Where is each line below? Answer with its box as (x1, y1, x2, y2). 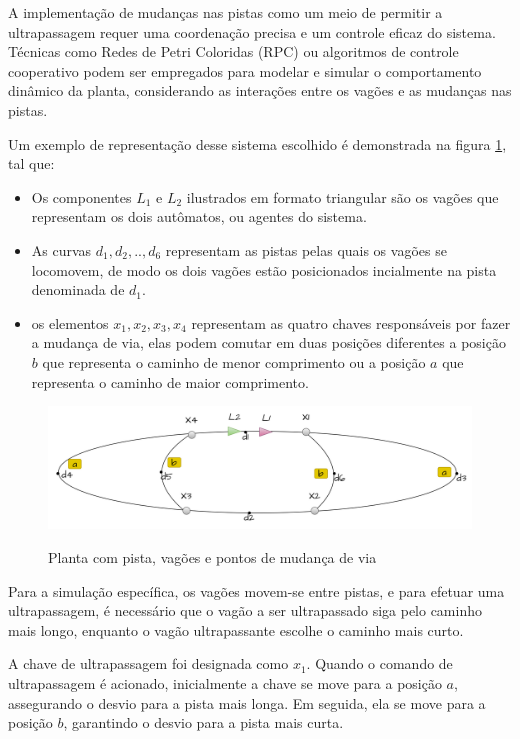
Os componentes (31, 186, 132, 207)
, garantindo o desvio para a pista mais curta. (63, 712, 344, 733)
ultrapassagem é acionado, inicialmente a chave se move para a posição (8, 673, 442, 694)
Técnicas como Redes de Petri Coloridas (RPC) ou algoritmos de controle (8, 41, 459, 62)
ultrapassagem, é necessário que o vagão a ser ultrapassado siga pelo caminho (8, 600, 482, 621)
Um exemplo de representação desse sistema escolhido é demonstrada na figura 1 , (8, 133, 507, 154)
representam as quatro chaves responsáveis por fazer (191, 312, 511, 333)
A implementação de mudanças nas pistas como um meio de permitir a (8, 2, 443, 22)
